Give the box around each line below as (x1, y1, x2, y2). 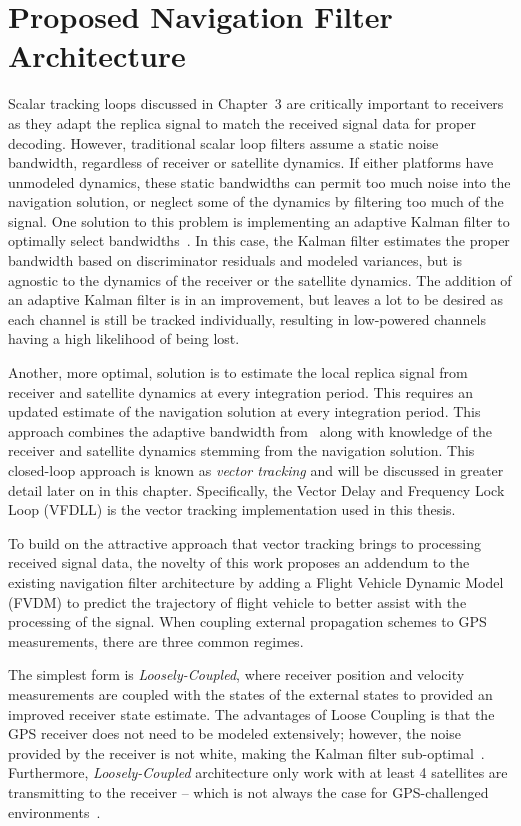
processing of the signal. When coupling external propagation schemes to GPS (8, 611, 487, 632)
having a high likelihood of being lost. (8, 328, 240, 349)
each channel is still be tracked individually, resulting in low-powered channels (8, 308, 486, 329)
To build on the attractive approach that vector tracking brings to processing (8, 532, 481, 553)
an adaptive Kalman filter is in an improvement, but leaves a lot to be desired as (8, 289, 504, 310)
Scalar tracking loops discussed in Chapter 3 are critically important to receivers (8, 93, 504, 114)
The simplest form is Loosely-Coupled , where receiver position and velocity (8, 664, 465, 685)
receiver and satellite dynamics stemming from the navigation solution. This (8, 440, 475, 461)
